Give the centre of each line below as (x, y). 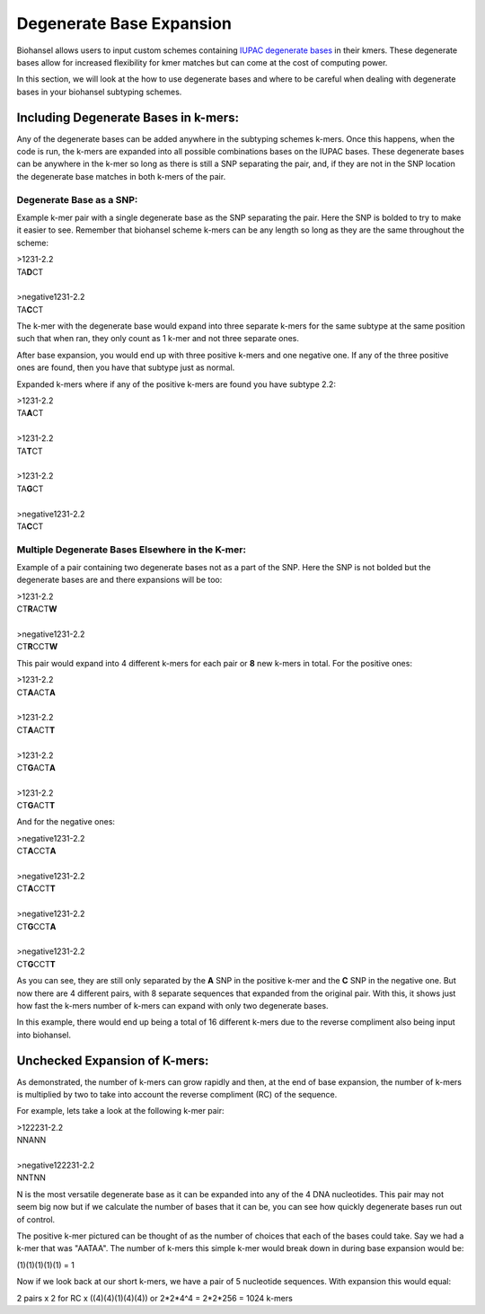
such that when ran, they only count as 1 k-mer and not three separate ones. (158, 339)
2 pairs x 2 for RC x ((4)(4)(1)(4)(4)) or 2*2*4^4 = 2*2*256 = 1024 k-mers (155, 1298)
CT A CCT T (36, 888)
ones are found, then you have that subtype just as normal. (126, 367)
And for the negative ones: (66, 822)
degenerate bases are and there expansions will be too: (119, 580)
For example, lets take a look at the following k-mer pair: (120, 1111)
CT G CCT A (36, 926)
